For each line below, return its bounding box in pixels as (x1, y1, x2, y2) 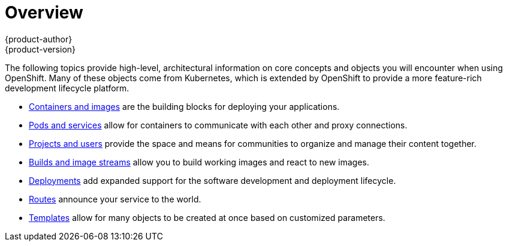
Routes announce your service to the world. (29, 193, 201, 204)
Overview (5, 2, 83, 23)
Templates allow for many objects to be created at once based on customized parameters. (29, 212, 385, 223)
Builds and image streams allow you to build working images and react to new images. (29, 156, 369, 167)
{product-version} (5, 44, 76, 54)
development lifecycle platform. (5, 82, 129, 93)
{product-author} (5, 33, 73, 44)
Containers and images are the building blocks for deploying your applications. (29, 101, 340, 112)
